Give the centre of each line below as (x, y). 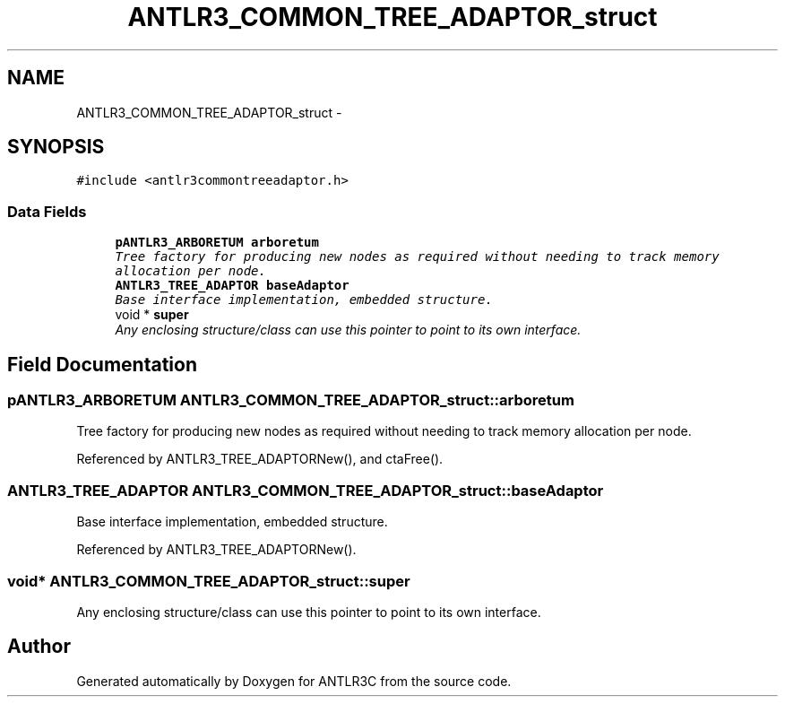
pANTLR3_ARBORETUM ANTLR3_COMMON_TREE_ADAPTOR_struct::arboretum (291, 400)
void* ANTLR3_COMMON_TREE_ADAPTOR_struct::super (209, 581)
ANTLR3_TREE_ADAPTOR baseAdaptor (232, 286)
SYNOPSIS (56, 147)
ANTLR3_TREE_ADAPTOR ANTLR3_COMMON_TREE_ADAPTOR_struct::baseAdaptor (306, 490)
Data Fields (47, 211)
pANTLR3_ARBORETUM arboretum (217, 243)
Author (39, 647)
